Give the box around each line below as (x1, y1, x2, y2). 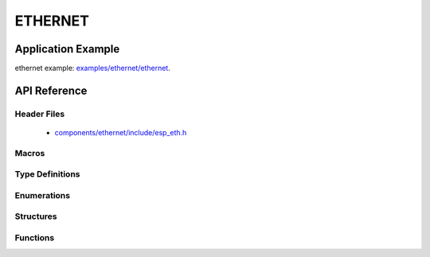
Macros (14, 147, 45, 158)
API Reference (14, 84, 88, 97)
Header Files (14, 108, 65, 119)
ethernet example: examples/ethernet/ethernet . (14, 64, 170, 73)
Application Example (14, 42, 120, 56)
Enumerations (14, 189, 71, 201)
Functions (14, 232, 55, 243)
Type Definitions (14, 169, 80, 180)
